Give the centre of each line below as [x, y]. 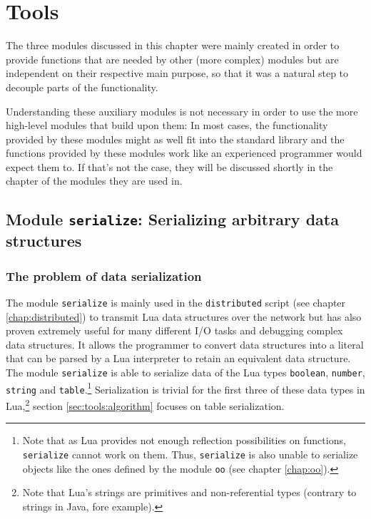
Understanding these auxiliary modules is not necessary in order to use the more [182, 111]
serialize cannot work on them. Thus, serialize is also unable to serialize [190, 454]
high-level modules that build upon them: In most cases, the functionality [167, 125]
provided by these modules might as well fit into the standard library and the [175, 139]
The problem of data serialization [104, 276]
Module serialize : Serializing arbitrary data [172, 219]
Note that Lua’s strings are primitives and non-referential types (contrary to [189, 492]
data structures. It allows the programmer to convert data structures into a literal [185, 344]
